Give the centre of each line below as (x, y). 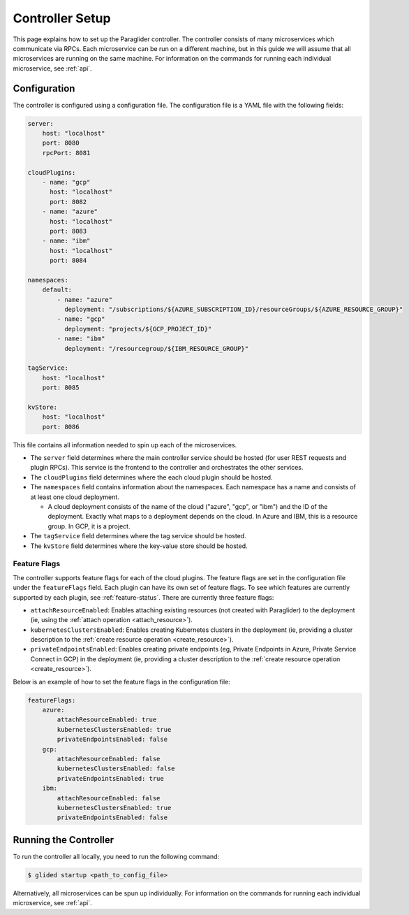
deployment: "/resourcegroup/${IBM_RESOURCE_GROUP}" (156, 348)
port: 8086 (61, 427)
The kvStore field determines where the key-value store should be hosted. (139, 546)
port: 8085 (61, 388)
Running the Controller (64, 840)
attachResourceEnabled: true (107, 720)
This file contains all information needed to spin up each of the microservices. (125, 445)
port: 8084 (68, 261)
